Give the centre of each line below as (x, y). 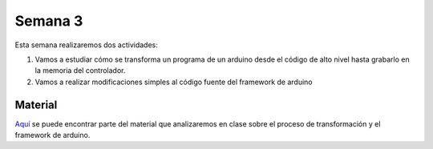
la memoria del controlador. (80, 70)
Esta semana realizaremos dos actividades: (86, 45)
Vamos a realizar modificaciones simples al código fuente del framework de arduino (174, 82)
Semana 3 (49, 21)
